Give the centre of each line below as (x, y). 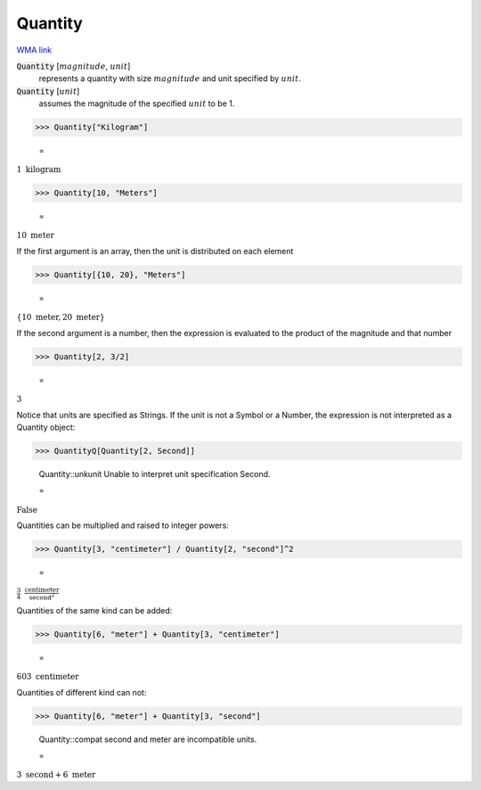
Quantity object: (46, 427)
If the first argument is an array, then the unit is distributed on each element (155, 251)
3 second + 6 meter (56, 775)
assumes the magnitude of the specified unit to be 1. (137, 103)
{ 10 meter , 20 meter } (61, 317)
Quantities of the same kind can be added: (94, 610)
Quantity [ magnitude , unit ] (73, 66)
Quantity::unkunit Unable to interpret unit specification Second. (155, 473)
